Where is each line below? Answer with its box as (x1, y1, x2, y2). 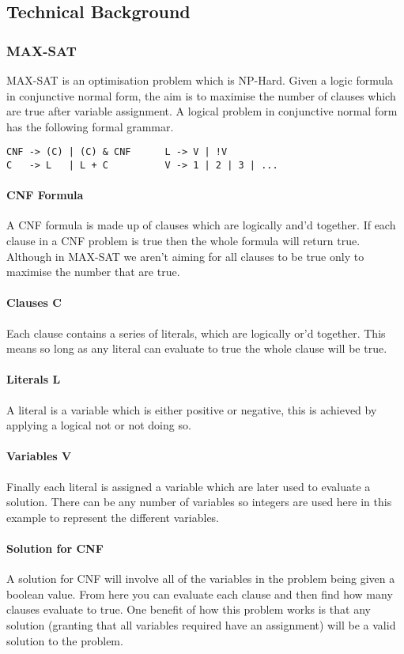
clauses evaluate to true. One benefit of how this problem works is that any (6, 601, 371, 618)
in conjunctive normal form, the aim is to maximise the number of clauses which (6, 87, 396, 104)
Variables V (6, 448, 72, 464)
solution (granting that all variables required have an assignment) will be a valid (6, 616, 396, 633)
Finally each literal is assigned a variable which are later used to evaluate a (6, 478, 371, 494)
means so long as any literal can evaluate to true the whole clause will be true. (6, 340, 387, 357)
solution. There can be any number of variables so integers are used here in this (6, 493, 392, 510)
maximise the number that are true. (6, 263, 180, 280)
